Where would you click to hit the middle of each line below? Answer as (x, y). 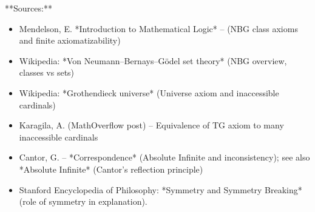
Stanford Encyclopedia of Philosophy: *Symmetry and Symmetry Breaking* (161, 189)
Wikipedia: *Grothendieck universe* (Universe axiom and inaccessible (149, 92)
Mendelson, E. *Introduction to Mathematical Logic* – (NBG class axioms (158, 28)
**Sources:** (29, 8)
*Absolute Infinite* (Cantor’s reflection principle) (111, 169)
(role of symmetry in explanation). (83, 201)
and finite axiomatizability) (70, 40)
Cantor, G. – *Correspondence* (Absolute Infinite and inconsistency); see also (164, 157)
